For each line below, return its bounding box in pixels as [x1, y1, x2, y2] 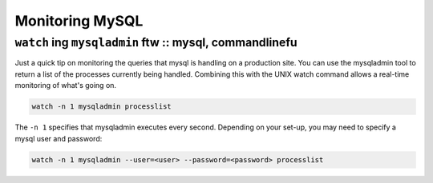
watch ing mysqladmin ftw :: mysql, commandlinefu [14, 35, 297, 50]
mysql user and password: [14, 133, 103, 143]
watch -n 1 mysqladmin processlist [31, 102, 172, 111]
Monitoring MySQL [14, 12, 144, 30]
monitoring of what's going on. [14, 81, 116, 90]
